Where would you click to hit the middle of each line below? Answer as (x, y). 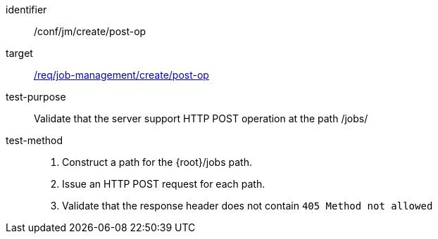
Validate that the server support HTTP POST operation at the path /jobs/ (201, 118)
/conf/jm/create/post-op (90, 31)
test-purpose (36, 97)
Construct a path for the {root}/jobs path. (157, 162)
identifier (26, 9)
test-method (34, 140)
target (19, 53)
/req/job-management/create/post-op (121, 75)
